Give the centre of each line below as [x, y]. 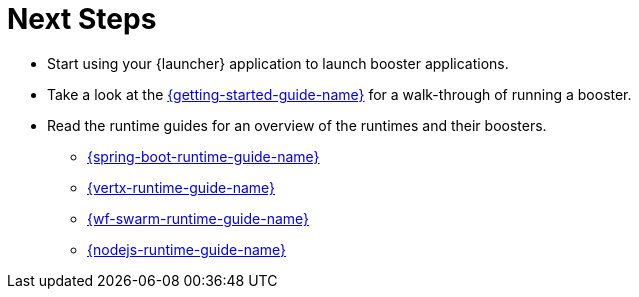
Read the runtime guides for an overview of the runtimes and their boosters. [297, 125]
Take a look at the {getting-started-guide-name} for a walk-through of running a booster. [339, 94]
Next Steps [82, 19]
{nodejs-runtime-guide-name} [187, 249]
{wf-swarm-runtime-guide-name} [198, 218]
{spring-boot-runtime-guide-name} [203, 156]
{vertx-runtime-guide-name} [181, 187]
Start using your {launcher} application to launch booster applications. [278, 63]
